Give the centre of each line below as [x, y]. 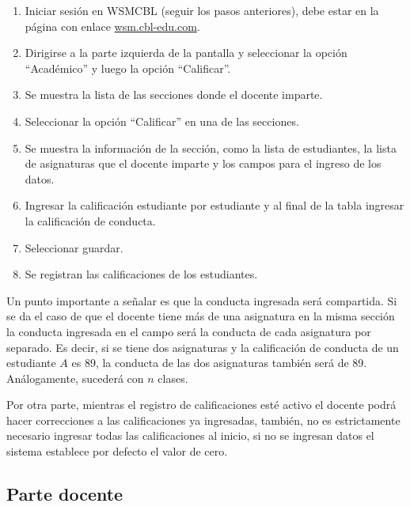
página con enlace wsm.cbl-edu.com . [112, 26]
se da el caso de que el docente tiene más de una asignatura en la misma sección [201, 316]
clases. [173, 378]
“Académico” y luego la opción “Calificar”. [128, 68]
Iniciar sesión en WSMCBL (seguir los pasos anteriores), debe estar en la [202, 10]
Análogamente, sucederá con [75, 378]
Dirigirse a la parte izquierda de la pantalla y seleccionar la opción [186, 53]
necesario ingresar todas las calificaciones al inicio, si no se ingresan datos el [190, 435]
